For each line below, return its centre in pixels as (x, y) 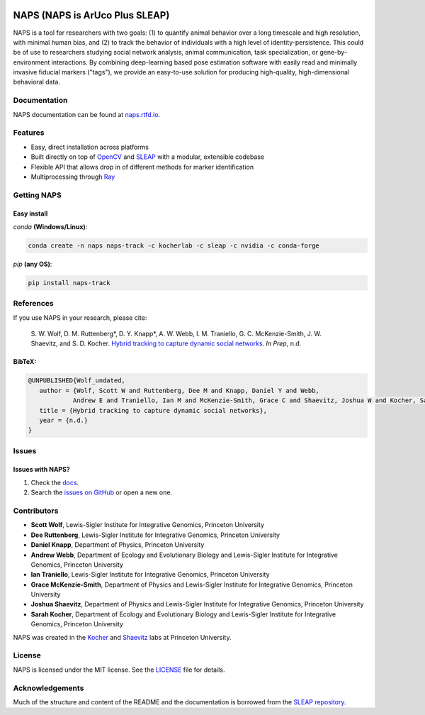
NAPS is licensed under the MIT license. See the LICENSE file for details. (119, 670)
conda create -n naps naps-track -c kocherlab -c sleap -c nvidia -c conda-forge (174, 245)
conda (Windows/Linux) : (50, 226)
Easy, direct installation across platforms (90, 147)
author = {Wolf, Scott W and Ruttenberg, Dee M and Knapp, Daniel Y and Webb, (180, 390)
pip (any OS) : (33, 264)
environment (32, 62)
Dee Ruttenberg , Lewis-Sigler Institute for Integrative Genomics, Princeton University (155, 535)
